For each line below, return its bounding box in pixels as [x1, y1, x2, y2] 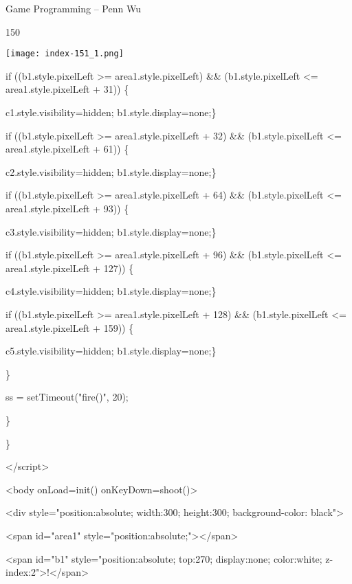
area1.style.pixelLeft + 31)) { [5, 82, 129, 96]
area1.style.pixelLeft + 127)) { [5, 260, 134, 275]
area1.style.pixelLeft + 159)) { [5, 320, 134, 335]
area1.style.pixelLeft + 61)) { [5, 142, 129, 156]
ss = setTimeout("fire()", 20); [5, 390, 129, 404]
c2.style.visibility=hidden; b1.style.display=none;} [5, 164, 217, 179]
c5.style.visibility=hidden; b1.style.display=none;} [5, 344, 217, 358]
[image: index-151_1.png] [5, 49, 124, 59]
